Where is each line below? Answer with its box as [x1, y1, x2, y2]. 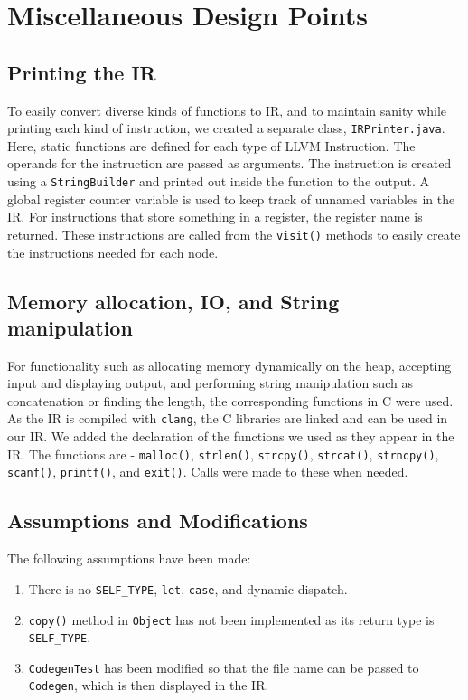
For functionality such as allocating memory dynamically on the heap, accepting [7, 355, 452, 374]
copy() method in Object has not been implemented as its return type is [28, 610, 435, 629]
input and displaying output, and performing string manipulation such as [7, 374, 413, 393]
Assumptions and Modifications [7, 506, 308, 534]
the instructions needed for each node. [7, 242, 219, 261]
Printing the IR [7, 58, 156, 86]
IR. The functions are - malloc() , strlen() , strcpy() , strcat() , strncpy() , [7, 444, 439, 463]
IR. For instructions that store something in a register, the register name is [7, 207, 423, 226]
